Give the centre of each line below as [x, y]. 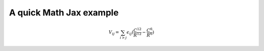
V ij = [114, 33]
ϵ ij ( [130, 33]
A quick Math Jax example [64, 13]
